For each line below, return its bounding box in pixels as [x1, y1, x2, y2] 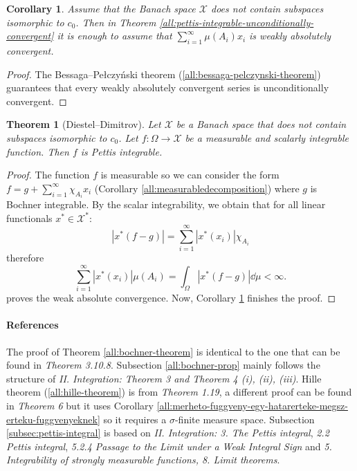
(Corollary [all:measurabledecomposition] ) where [94, 181, 300, 195]
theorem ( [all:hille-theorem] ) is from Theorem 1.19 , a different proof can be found [6, 385, 352, 399]
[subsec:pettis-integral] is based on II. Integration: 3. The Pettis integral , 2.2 [6, 425, 329, 440]
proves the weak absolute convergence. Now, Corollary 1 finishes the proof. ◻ [6, 290, 336, 305]
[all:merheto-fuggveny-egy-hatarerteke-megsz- [156, 398, 348, 412]
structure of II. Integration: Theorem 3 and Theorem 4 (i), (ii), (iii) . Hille [6, 371, 322, 385]
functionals [6, 210, 53, 225]
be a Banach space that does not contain [176, 117, 347, 131]
